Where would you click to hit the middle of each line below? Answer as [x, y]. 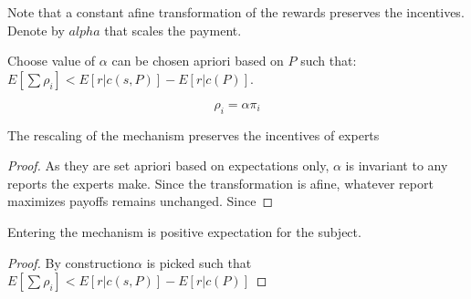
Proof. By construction [71, 262]
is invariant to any [397, 165]
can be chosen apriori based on [198, 61]
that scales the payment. [173, 30]
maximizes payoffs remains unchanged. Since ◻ [141, 201]
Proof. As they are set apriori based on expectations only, [168, 165]
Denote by [36, 30]
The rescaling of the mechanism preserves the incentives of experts [194, 134]
